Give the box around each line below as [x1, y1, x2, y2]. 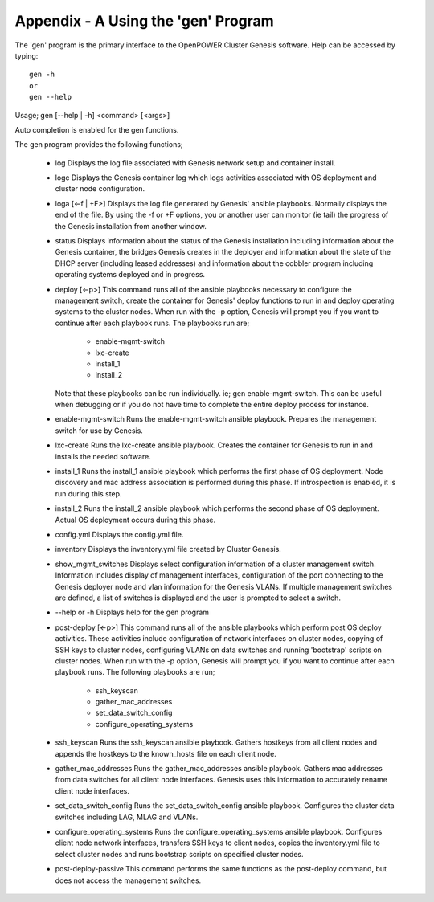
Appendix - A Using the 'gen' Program [14, 12, 275, 30]
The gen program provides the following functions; [14, 140, 184, 149]
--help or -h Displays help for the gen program [55, 607, 209, 618]
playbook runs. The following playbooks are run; [55, 667, 215, 677]
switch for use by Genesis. [55, 426, 144, 435]
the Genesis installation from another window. [55, 221, 207, 231]
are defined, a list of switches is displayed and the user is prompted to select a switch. [55, 593, 342, 602]
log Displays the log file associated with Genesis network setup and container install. [55, 157, 336, 168]
